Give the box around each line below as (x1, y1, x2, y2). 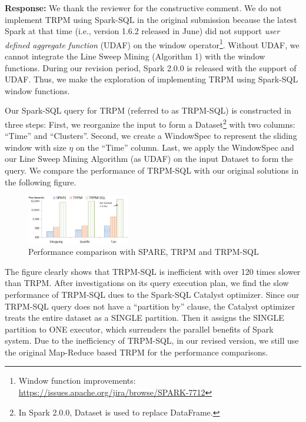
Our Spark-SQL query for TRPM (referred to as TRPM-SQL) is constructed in (5, 104, 291, 117)
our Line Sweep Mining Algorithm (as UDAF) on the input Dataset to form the (5, 152, 293, 165)
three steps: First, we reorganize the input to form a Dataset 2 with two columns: (5, 117, 295, 130)
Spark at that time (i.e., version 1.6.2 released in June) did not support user (5, 25, 280, 37)
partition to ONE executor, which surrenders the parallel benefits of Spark (5, 323, 274, 335)
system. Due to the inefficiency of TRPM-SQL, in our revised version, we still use (5, 334, 299, 347)
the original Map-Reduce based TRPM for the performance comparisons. (5, 345, 268, 358)
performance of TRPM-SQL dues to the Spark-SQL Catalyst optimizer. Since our (5, 288, 300, 300)
